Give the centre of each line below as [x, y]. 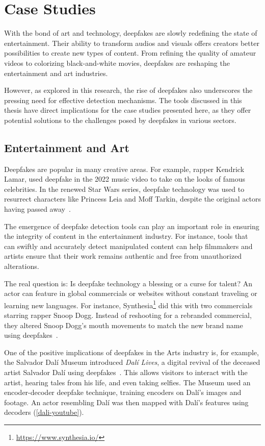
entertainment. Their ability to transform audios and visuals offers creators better [132, 43]
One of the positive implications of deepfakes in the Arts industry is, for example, [131, 352]
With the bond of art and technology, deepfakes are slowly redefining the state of [131, 33]
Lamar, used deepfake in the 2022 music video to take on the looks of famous [125, 179]
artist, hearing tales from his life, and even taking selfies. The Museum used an [127, 382]
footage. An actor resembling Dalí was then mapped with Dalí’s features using [126, 402]
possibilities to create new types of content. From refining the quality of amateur [130, 53]
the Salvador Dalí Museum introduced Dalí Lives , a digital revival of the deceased [132, 362]
